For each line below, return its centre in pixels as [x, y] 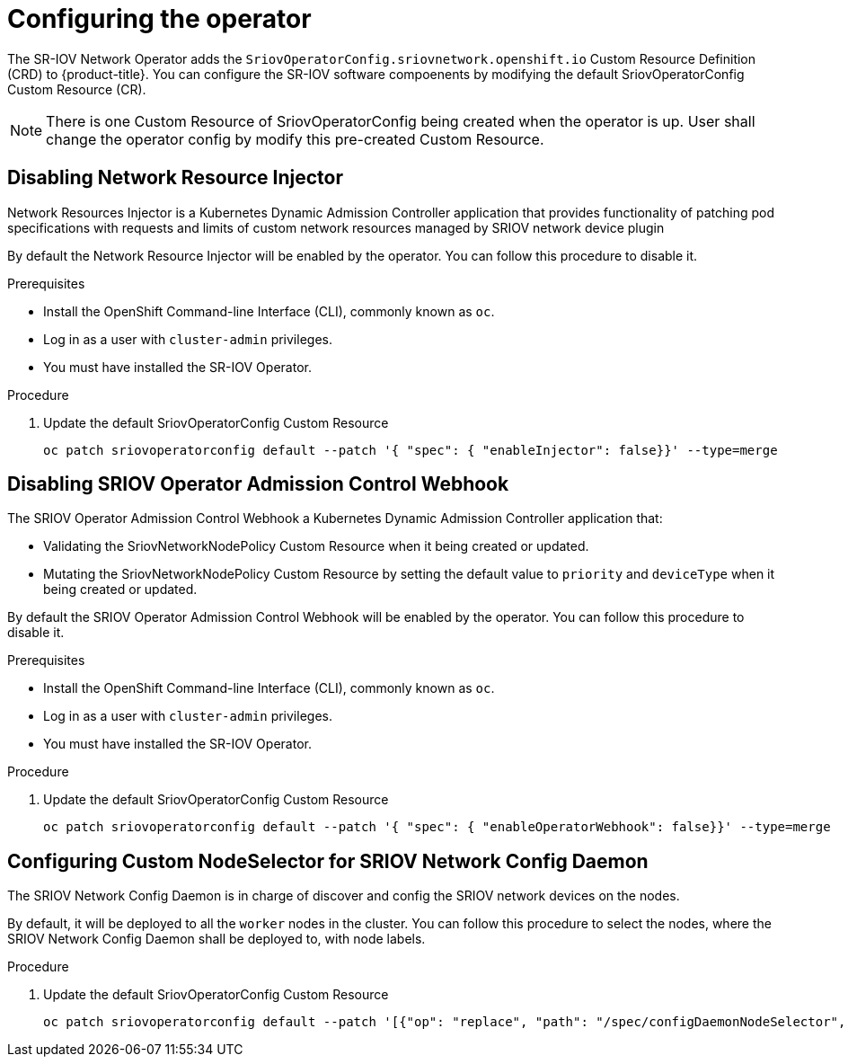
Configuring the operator [159, 19]
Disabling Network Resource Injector [175, 178]
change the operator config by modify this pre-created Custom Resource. [295, 139]
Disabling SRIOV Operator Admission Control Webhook [258, 484]
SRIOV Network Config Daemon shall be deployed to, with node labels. [216, 939]
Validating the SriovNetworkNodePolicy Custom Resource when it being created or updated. [316, 546]
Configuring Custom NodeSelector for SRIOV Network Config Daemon [328, 861]
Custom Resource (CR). [77, 89]
